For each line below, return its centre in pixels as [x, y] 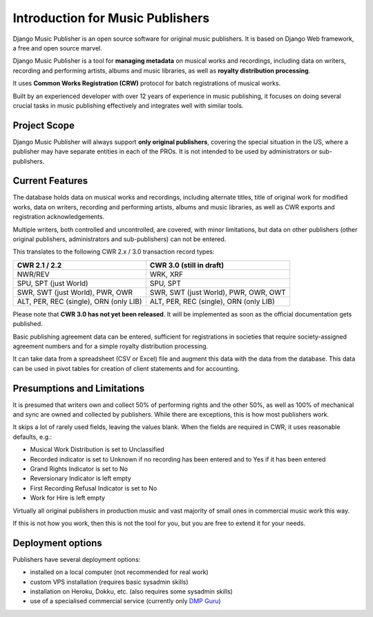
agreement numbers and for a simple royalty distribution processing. [111, 346]
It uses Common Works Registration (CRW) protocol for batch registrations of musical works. [147, 84]
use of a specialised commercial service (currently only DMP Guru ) [125, 601]
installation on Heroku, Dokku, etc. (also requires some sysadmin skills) [131, 591]
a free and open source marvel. [58, 48]
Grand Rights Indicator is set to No [79, 469]
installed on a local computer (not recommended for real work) [119, 572]
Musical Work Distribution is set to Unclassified [97, 450]
